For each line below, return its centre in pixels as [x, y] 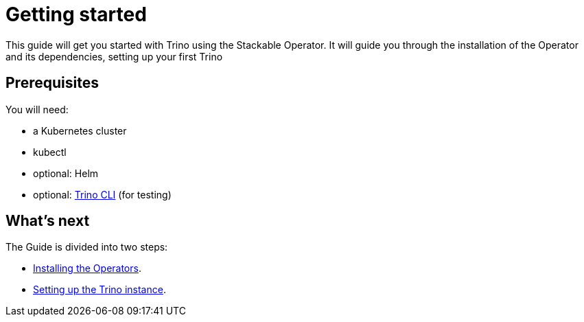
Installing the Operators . [87, 268]
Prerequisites [52, 83]
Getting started [76, 14]
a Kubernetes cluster [80, 130]
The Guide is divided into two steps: [87, 247]
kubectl [50, 152]
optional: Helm [66, 173]
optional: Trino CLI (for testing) [102, 194]
